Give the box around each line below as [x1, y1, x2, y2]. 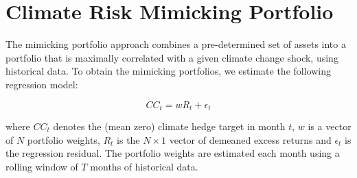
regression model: [5, 77, 78, 91]
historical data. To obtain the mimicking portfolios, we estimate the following [5, 64, 331, 78]
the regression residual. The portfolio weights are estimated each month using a [5, 146, 340, 160]
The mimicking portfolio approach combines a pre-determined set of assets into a [5, 37, 346, 51]
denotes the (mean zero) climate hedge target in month [53, 118, 286, 133]
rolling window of [5, 159, 78, 173]
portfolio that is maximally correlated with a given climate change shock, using [5, 50, 338, 64]
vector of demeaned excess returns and [169, 132, 332, 147]
